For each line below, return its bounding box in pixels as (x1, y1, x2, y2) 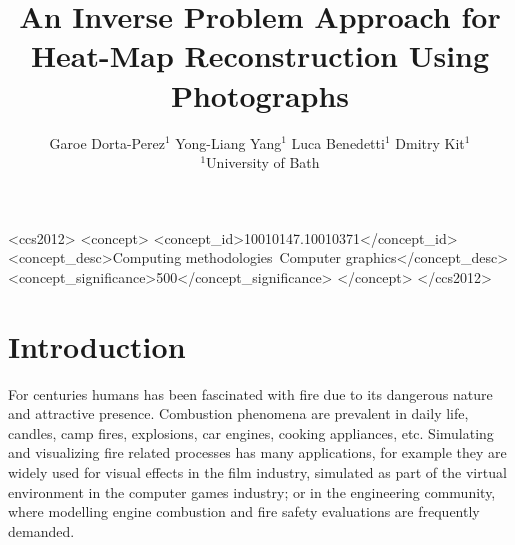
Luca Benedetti (291, 132, 385, 153)
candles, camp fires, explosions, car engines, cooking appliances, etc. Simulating (8, 422, 494, 443)
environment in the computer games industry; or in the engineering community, (8, 481, 496, 502)
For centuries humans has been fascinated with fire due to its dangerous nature (8, 383, 493, 404)
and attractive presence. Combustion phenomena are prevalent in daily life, (8, 403, 469, 424)
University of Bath (206, 152, 320, 173)
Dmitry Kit (395, 132, 465, 153)
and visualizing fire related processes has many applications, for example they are (8, 442, 507, 463)
